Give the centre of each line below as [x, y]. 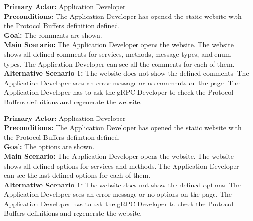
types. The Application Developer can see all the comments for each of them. [119, 63]
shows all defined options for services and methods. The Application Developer [122, 165]
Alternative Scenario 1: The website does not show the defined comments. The [126, 73]
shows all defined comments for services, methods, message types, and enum [117, 54]
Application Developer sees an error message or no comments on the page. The [122, 82]
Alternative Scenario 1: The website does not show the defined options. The [122, 184]
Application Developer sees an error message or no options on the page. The [118, 194]
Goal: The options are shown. [49, 146]
